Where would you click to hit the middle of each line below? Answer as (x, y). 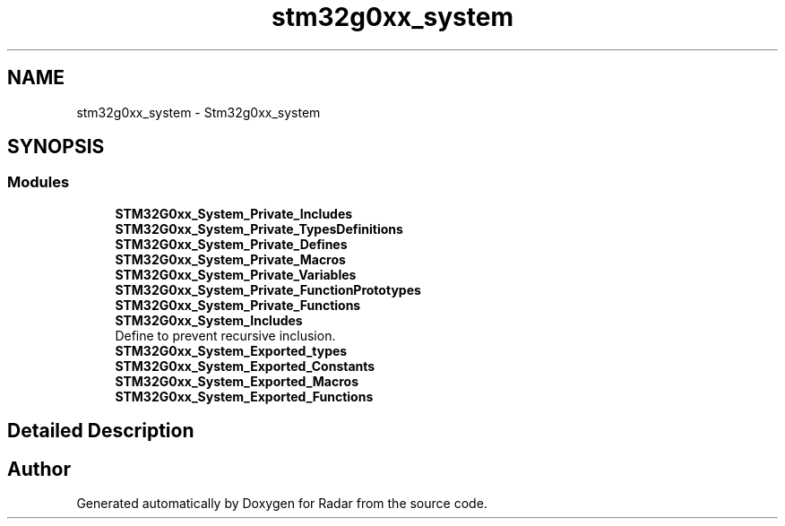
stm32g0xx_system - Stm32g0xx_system (198, 112)
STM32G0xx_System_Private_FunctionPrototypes (268, 289)
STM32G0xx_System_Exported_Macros (237, 381)
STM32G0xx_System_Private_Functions (238, 305)
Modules (39, 182)
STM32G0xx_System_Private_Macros (230, 259)
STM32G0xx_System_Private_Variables (236, 274)
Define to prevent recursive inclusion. (225, 335)
